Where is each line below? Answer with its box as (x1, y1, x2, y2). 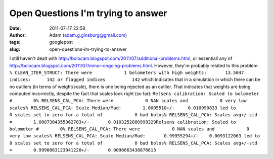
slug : (9, 46, 20, 52)
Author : (9, 32, 26, 38)
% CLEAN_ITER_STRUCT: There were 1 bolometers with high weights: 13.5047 (9, 69, 244, 75)
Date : (9, 25, 21, 31)
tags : (9, 39, 21, 45)
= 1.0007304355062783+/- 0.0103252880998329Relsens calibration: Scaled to (9, 119, 236, 125)
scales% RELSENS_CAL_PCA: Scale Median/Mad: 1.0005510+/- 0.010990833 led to (9, 105, 236, 111)
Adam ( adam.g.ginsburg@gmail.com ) (49, 32, 127, 38)
